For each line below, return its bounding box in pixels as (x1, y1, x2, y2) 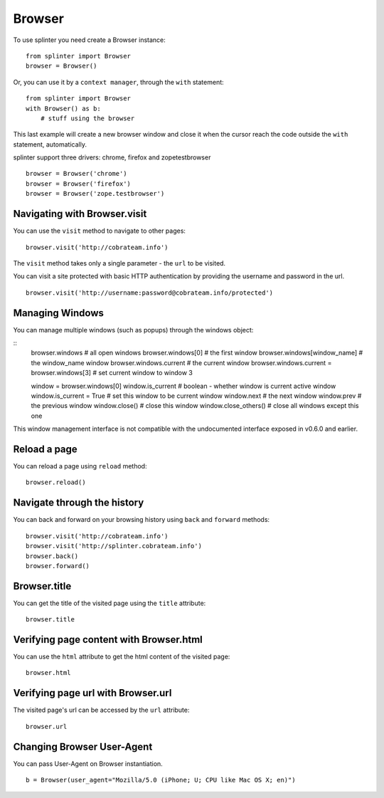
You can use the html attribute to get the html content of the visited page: (13, 652, 230, 661)
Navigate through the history (13, 497, 144, 509)
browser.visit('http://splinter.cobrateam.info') (26, 542, 203, 550)
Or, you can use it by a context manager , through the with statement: (13, 78, 224, 86)
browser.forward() (26, 562, 90, 569)
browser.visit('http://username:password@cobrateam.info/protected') (26, 288, 274, 297)
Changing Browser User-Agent (13, 740, 153, 752)
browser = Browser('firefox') (26, 179, 132, 188)
